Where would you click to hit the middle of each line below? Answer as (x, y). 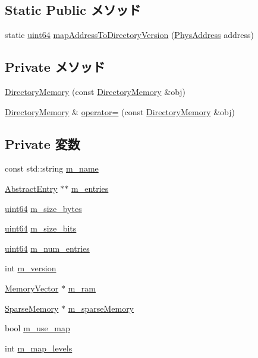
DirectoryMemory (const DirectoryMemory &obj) (95, 91)
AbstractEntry (31, 188)
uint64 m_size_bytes (43, 208)
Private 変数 (43, 143)
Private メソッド (55, 67)
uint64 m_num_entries (47, 248)
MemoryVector (32, 288)
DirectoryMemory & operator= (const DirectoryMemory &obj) (120, 111)
